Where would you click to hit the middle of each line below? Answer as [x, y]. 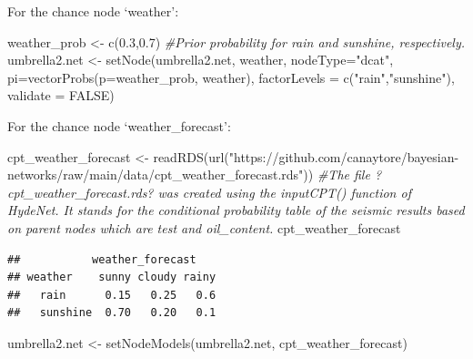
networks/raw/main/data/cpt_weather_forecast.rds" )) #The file [189, 174]
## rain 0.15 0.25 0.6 [112, 295]
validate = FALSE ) [61, 95]
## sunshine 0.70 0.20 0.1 [112, 313]
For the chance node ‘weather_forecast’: [119, 125]
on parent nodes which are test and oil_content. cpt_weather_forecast [204, 227]
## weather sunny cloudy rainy [112, 277]
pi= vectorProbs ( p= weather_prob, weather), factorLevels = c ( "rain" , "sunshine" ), [231, 77]
